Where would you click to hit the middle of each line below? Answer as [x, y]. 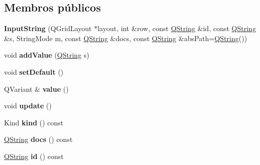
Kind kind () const [34, 122]
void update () [28, 106]
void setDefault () [34, 71]
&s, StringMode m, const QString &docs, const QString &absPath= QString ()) [126, 38]
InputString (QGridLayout [48, 28]
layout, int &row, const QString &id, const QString [177, 28]
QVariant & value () [36, 89]
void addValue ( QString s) [47, 55]
